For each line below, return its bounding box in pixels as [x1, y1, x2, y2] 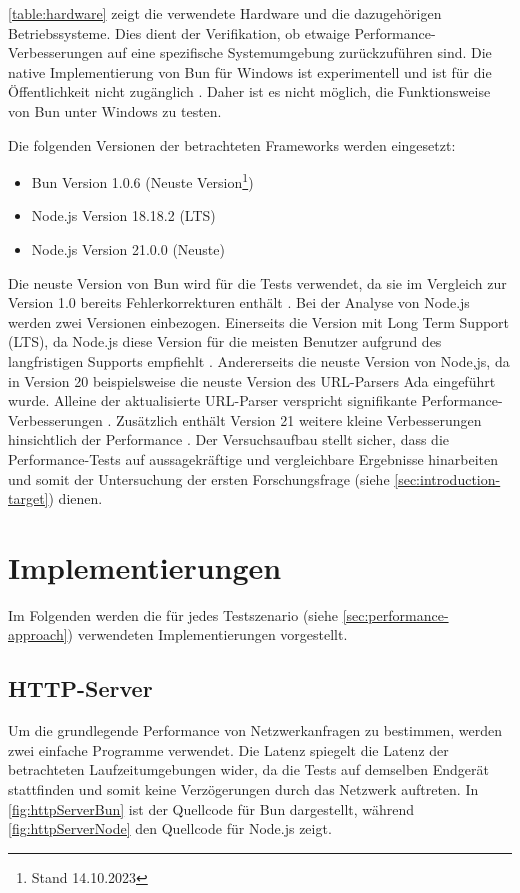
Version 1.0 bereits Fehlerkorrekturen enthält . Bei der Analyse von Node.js [8, 292, 470, 313]
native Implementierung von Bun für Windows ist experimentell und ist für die [8, 61, 492, 82]
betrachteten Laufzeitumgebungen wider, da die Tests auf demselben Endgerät [8, 759, 490, 780]
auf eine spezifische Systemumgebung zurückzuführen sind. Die [107, 42, 492, 63]
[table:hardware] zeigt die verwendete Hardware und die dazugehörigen [8, 3, 442, 23]
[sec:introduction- [394, 468, 501, 489]
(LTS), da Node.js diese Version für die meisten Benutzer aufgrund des [8, 331, 442, 352]
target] [8, 488, 49, 509]
